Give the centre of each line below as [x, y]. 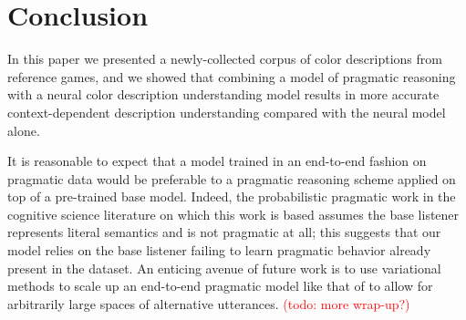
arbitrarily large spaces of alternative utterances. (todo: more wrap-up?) [209, 303]
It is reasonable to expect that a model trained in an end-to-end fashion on [217, 161]
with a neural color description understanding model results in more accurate [223, 94]
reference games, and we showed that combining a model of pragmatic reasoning [232, 76]
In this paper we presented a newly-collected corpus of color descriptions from [225, 59]
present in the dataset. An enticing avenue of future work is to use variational [224, 268]
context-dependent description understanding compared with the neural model [227, 112]
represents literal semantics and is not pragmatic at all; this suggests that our [224, 232]
